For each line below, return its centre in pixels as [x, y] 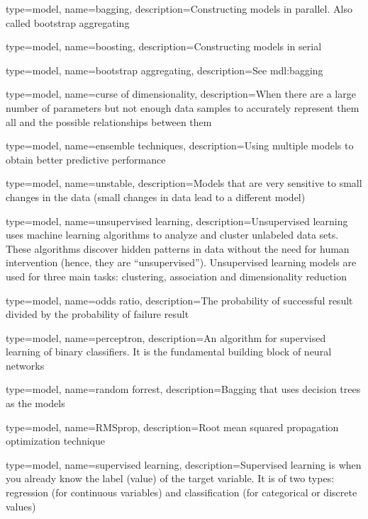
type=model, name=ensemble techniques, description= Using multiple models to [180, 146]
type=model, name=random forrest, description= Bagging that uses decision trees [183, 389]
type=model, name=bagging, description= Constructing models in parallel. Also [179, 8]
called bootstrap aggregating [68, 22]
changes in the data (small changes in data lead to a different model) [156, 196]
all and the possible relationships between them [109, 121]
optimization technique [56, 441]
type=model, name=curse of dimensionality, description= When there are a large [181, 94]
